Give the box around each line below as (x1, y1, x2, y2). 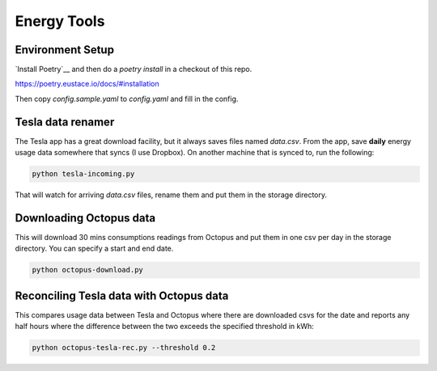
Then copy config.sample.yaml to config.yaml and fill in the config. (15, 94, 239, 103)
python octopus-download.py (32, 265, 143, 275)
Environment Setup (15, 43, 115, 57)
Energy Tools (15, 12, 105, 30)
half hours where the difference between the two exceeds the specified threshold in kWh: (15, 322, 315, 331)
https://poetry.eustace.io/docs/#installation (15, 79, 159, 89)
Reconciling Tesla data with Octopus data (15, 289, 229, 302)
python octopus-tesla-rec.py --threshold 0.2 (32, 344, 216, 352)
